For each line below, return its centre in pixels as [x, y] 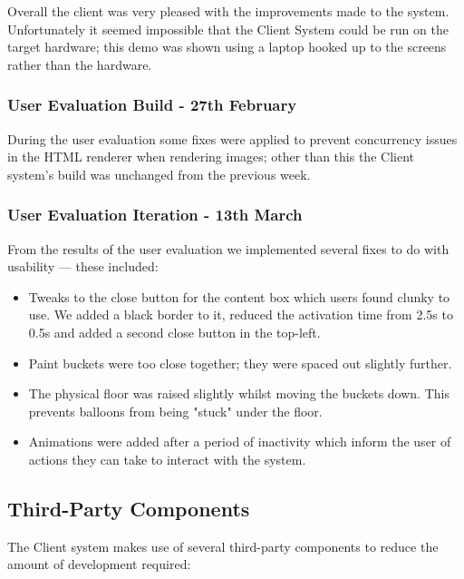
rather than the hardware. [80, 64]
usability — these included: [83, 266]
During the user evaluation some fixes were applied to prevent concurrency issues [232, 138]
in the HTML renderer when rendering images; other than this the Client [211, 157]
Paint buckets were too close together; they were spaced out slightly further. [240, 363]
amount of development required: [99, 564]
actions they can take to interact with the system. [167, 459]
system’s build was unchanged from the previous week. [159, 174]
